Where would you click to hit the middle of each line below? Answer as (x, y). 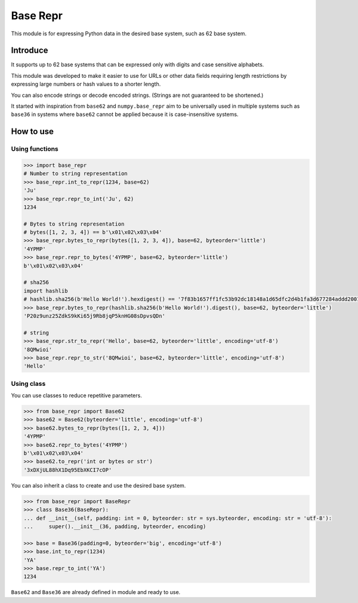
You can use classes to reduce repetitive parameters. (77, 395)
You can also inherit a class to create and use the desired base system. (98, 485)
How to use (32, 132)
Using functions (35, 149)
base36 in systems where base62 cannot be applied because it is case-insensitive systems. (125, 114)
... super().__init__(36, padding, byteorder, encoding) (115, 526)
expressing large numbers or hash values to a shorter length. (86, 84)
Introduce (30, 51)
